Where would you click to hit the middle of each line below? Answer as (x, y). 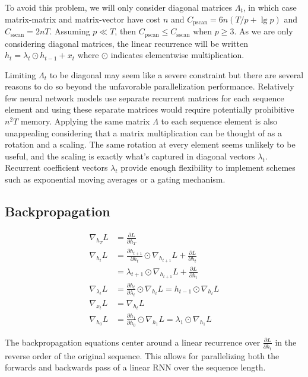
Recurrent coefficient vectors (56, 167)
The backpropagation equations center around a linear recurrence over (133, 342)
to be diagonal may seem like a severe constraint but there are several (177, 74)
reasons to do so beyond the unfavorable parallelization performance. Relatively (150, 86)
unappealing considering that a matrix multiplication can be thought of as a (143, 132)
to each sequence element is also (219, 121)
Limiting (20, 74)
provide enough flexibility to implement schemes (208, 167)
